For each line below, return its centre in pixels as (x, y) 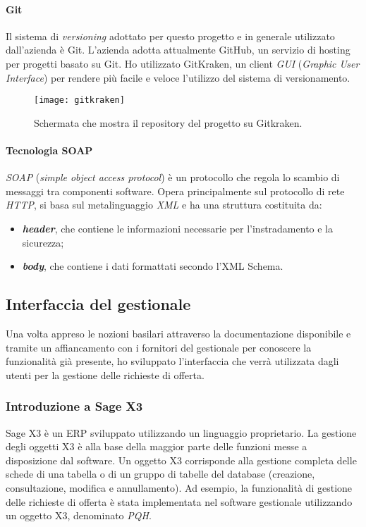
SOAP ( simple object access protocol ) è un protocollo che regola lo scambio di (173, 177)
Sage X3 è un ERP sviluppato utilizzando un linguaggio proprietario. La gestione (181, 432)
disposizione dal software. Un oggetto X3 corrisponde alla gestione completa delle (181, 460)
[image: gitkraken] (79, 100)
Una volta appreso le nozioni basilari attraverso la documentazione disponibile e (178, 333)
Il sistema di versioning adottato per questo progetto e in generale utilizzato (170, 36)
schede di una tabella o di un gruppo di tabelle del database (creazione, (160, 474)
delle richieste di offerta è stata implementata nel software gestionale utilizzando (179, 501)
